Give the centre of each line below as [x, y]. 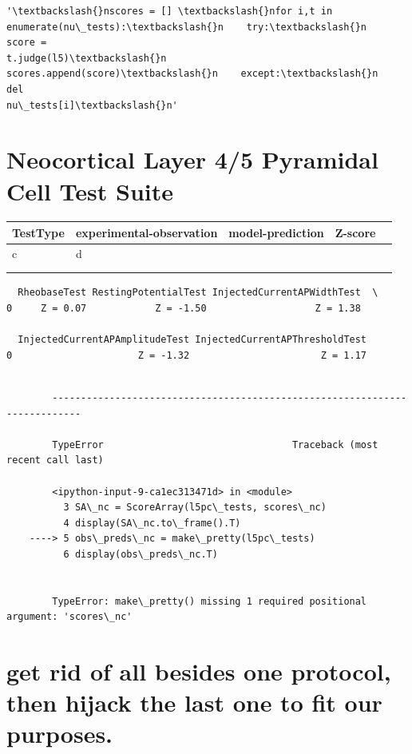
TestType [38, 232]
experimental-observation [147, 232]
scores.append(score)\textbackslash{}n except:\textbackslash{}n [192, 74]
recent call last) [55, 460]
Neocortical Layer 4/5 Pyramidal [192, 159]
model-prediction [276, 232]
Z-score [355, 232]
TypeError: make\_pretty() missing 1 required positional [210, 601]
